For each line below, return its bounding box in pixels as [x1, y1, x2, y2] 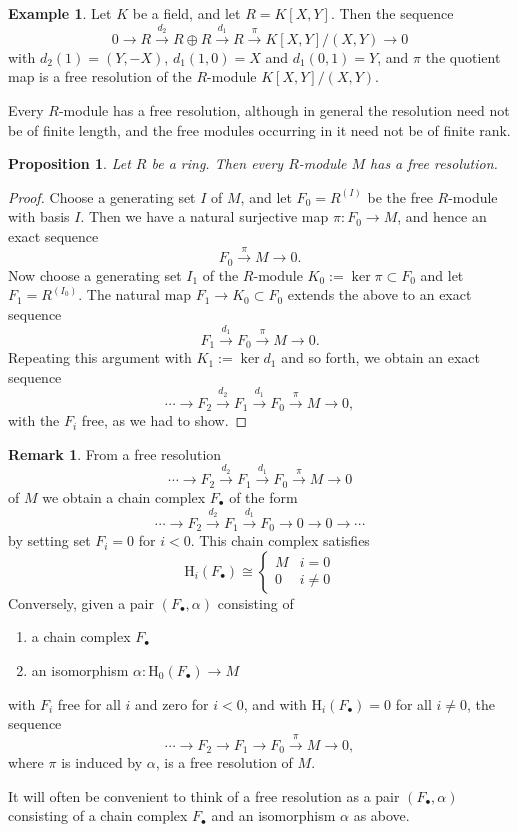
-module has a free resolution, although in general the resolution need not [58, 99, 510, 120]
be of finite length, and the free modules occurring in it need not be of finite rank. [8, 119, 511, 140]
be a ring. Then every [151, 153, 284, 174]
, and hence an [397, 206, 487, 227]
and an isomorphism [211, 805, 336, 826]
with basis [8, 206, 70, 227]
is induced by [61, 751, 143, 772]
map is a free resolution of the [8, 66, 192, 87]
